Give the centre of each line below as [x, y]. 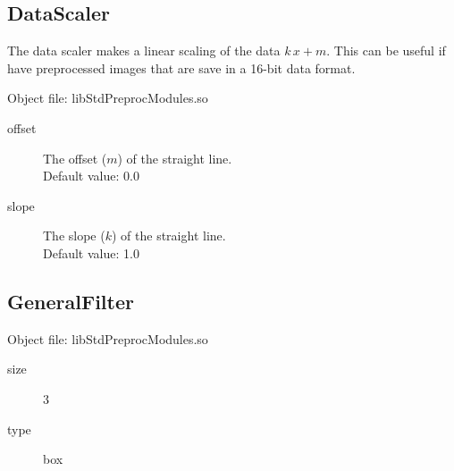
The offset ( [75, 158]
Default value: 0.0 [91, 176]
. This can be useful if [386, 50]
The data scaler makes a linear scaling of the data [144, 50]
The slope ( [74, 236]
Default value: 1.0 [91, 252]
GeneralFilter [71, 301]
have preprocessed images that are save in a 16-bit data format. [181, 67]
